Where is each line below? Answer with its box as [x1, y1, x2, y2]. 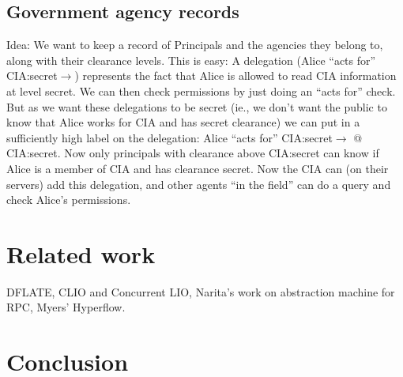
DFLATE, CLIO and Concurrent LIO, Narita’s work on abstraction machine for [6, 283, 395, 300]
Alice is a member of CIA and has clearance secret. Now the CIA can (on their [6, 160, 389, 176]
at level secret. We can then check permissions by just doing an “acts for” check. [6, 82, 396, 99]
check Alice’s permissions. [6, 191, 131, 208]
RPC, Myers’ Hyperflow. [6, 299, 126, 315]
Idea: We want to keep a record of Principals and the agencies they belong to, [6, 36, 383, 53]
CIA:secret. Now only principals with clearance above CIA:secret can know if [6, 145, 379, 161]
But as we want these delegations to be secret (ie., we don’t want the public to [6, 98, 387, 115]
